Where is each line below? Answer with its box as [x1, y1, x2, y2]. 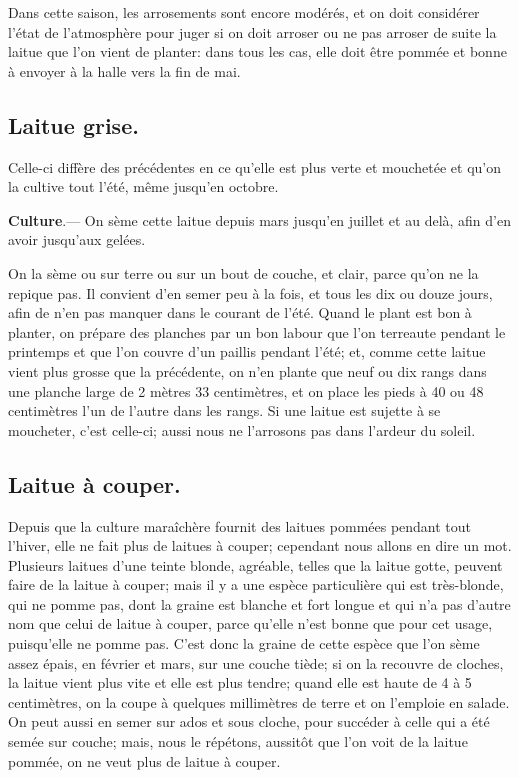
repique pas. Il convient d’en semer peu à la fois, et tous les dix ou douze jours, [8, 282, 493, 303]
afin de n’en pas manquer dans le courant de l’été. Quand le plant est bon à [8, 302, 472, 323]
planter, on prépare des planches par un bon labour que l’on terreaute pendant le [8, 321, 506, 342]
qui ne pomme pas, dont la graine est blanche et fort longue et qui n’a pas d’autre [8, 593, 511, 614]
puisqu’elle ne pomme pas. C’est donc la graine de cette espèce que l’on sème [8, 633, 480, 654]
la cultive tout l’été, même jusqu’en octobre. [8, 176, 279, 197]
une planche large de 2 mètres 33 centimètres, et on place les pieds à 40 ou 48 [8, 380, 484, 401]
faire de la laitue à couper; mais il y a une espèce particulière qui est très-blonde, [8, 574, 504, 595]
